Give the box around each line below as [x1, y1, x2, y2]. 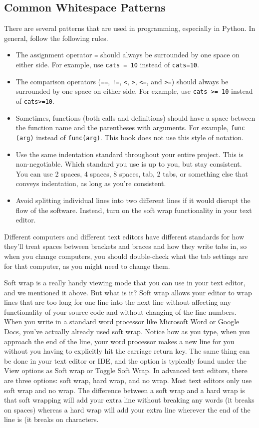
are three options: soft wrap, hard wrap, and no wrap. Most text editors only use [4, 375, 252, 386]
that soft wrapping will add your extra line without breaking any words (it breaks [4, 395, 255, 405]
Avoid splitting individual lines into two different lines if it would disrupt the [15, 195, 251, 205]
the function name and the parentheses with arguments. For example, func [15, 122, 246, 133]
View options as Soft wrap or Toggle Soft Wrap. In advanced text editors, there [4, 365, 248, 376]
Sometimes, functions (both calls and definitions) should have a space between [15, 112, 256, 123]
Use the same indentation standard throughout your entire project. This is [15, 149, 244, 159]
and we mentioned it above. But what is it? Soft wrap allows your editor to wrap [4, 287, 252, 297]
